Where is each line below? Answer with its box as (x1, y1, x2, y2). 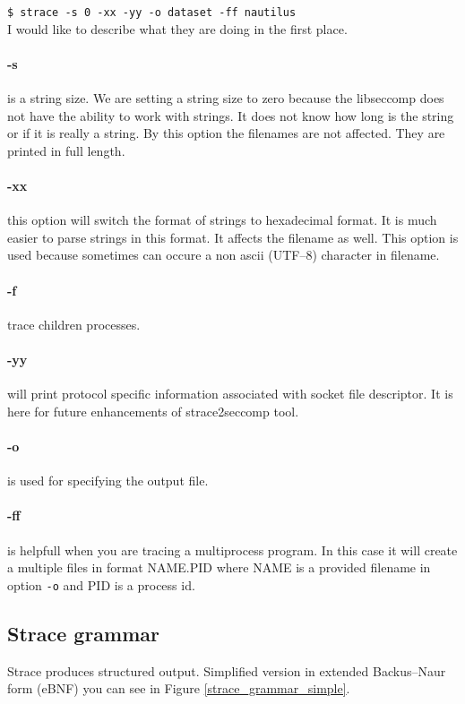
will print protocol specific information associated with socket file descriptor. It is (7, 384, 453, 403)
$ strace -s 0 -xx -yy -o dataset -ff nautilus (7, 6, 297, 19)
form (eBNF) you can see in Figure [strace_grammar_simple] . (7, 679, 350, 698)
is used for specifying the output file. (7, 471, 209, 490)
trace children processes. (7, 314, 141, 333)
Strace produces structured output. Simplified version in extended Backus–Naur (7, 661, 446, 680)
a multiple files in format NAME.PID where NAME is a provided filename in (7, 558, 431, 577)
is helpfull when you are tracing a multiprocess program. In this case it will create (7, 540, 458, 559)
